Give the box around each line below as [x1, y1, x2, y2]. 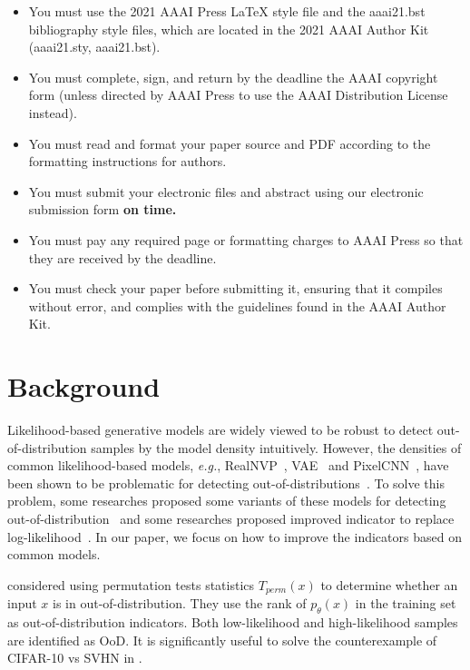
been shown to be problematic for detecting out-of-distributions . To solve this [7, 473, 445, 492]
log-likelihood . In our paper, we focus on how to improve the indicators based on [7, 527, 462, 546]
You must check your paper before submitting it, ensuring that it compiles [28, 279, 443, 298]
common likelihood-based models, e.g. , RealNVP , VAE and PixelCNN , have [7, 456, 449, 475]
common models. [7, 545, 101, 564]
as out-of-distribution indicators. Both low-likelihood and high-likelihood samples [7, 613, 458, 632]
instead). [28, 103, 77, 122]
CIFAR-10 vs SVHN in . [7, 648, 142, 667]
